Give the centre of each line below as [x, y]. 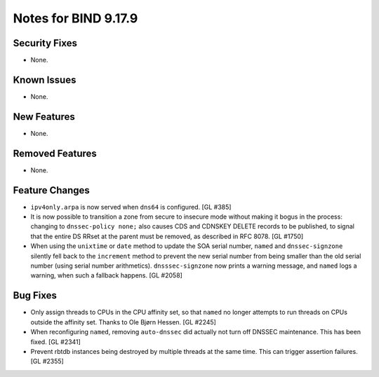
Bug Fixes [35, 295]
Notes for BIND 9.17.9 [75, 18]
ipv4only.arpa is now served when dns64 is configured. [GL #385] [131, 207]
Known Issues [45, 80]
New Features [44, 117]
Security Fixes [45, 43]
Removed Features [55, 153]
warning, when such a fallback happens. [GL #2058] [106, 275]
